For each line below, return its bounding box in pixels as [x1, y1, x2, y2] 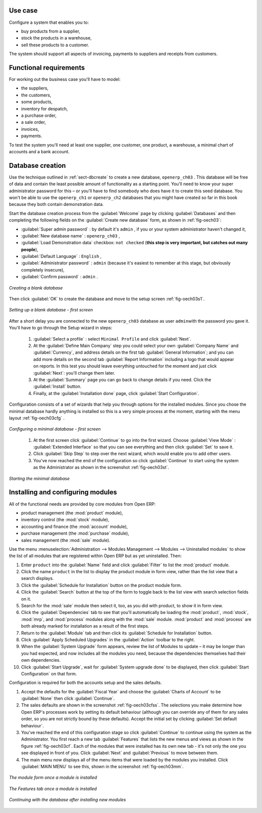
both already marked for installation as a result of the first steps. [21, 623, 149, 629]
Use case [9, 6, 38, 15]
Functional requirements [9, 63, 85, 72]
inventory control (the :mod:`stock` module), [21, 517, 109, 523]
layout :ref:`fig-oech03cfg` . [9, 415, 65, 421]
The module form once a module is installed [9, 775, 97, 780]
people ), [21, 246, 38, 253]
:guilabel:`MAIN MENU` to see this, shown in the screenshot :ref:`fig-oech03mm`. [21, 764, 184, 769]
